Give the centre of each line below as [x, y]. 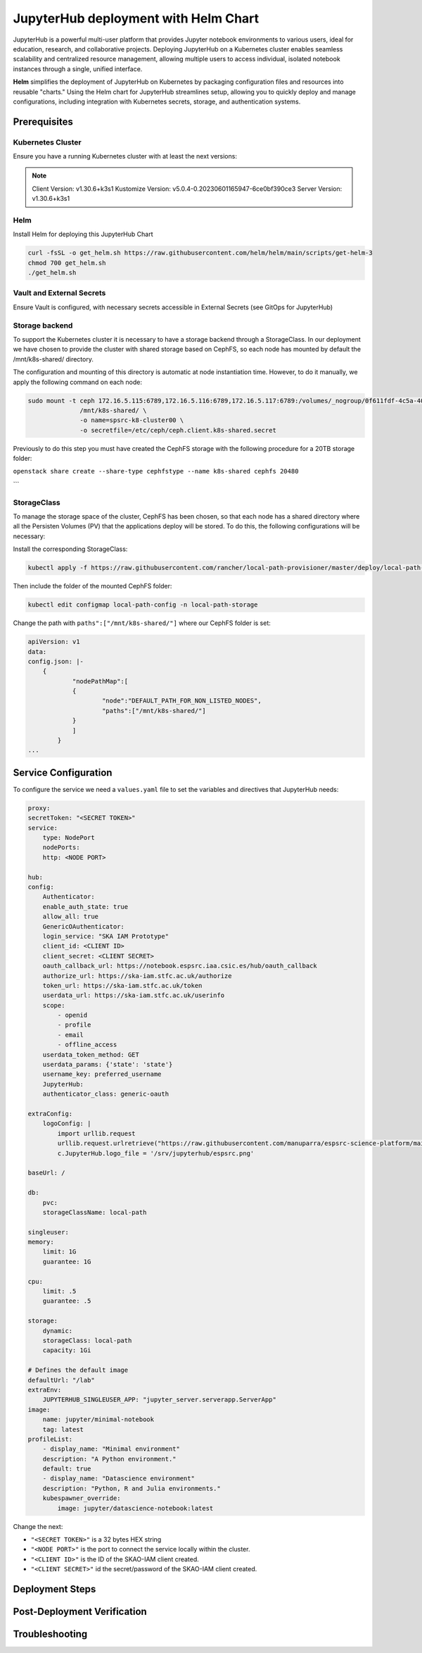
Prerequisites [43, 122]
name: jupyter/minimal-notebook [98, 1419]
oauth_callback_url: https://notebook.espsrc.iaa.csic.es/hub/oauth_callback [180, 966]
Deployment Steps [55, 1589]
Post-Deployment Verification [80, 1611]
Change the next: [38, 1526]
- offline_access [87, 1045]
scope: [54, 1005]
